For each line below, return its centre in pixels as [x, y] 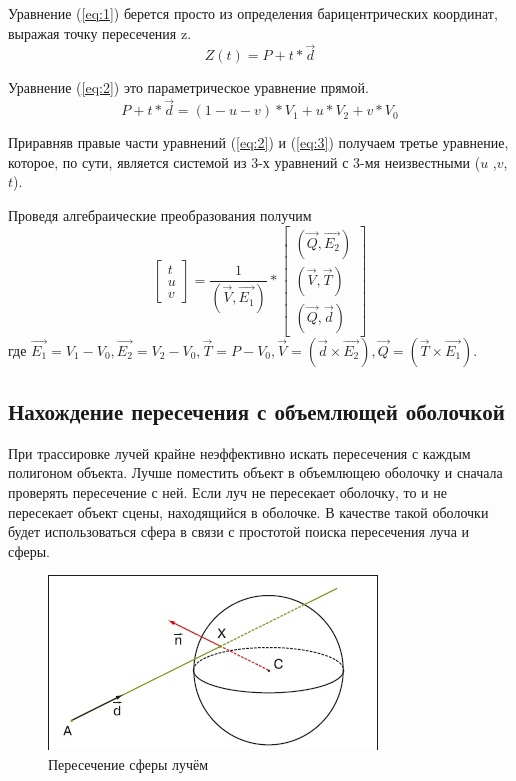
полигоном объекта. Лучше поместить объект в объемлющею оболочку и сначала [255, 472]
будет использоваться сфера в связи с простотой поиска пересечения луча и [239, 531]
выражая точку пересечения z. [100, 32]
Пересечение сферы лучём [128, 764]
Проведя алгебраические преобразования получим [160, 215]
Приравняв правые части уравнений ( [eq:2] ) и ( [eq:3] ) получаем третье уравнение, [258, 142]
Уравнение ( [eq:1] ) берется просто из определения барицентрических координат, [253, 13]
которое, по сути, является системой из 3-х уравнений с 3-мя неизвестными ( [244, 161]
